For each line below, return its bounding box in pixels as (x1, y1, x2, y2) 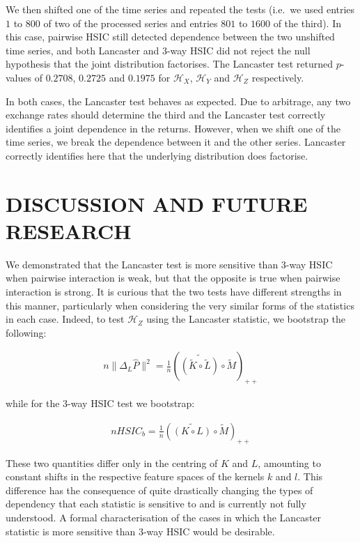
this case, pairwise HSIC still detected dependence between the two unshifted (6, 29, 335, 44)
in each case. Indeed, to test (6, 312, 125, 326)
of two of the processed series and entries (43, 15, 218, 30)
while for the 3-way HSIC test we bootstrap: (6, 396, 195, 411)
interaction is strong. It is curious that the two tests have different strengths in (6, 284, 342, 299)
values (6, 70, 32, 84)
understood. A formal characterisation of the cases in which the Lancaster (6, 510, 322, 525)
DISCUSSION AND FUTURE (6, 189, 308, 217)
